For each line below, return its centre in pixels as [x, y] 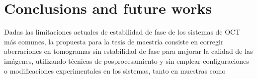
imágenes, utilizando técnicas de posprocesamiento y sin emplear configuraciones [127, 60]
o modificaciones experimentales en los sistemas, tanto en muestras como [115, 70]
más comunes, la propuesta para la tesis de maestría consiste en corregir [114, 41]
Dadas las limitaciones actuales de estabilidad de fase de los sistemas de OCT [122, 32]
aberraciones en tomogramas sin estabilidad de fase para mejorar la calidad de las [128, 51]
